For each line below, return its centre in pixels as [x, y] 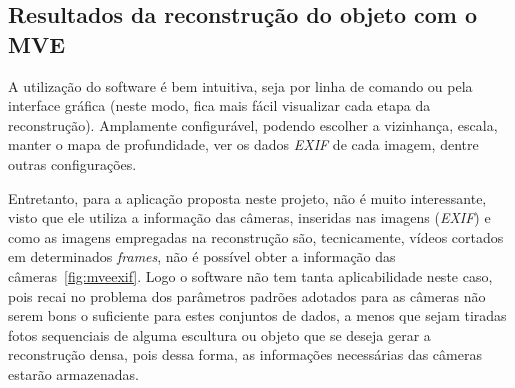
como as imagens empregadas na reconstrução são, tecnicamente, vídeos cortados [256, 236]
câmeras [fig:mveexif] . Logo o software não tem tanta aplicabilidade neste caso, [250, 275]
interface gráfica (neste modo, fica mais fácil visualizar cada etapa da [219, 105]
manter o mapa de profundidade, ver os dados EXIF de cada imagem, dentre [243, 144]
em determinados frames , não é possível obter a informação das [202, 256]
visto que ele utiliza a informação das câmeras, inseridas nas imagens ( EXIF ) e [249, 217]
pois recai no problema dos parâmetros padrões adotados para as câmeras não [247, 295]
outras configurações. [72, 163]
